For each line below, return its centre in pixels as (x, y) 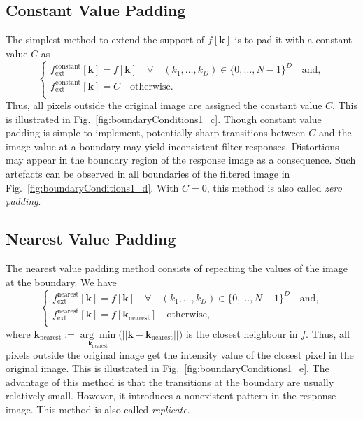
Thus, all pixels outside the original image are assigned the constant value (164, 105)
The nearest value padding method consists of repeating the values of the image (177, 267)
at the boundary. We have (61, 281)
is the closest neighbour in (242, 333)
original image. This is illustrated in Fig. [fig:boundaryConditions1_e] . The (168, 368)
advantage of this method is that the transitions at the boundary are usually (170, 381)
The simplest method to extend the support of (105, 40)
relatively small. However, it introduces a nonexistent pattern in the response (171, 395)
